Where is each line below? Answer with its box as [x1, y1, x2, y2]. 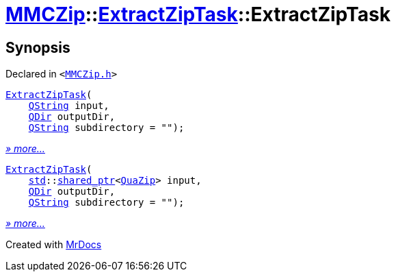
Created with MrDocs [5, 239, 102, 251]
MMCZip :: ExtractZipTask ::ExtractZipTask [5, 3, 391, 26]
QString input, [28, 100, 109, 112]
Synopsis [5, 38, 70, 56]
